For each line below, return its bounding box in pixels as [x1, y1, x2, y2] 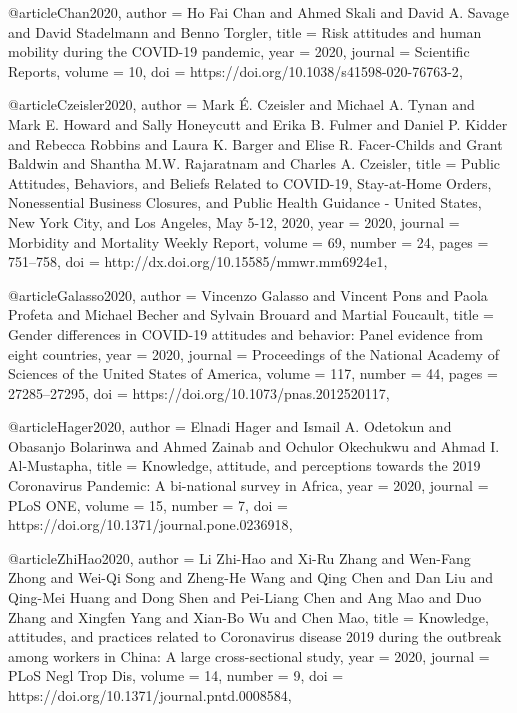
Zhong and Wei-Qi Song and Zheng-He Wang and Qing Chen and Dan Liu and [8, 567, 494, 588]
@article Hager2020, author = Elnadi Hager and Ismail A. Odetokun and [8, 416, 452, 437]
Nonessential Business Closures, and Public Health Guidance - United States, [8, 192, 482, 213]
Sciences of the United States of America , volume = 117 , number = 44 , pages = [8, 363, 498, 384]
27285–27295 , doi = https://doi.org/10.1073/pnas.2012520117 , [8, 382, 390, 403]
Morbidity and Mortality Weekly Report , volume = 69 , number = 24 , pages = [8, 231, 489, 252]
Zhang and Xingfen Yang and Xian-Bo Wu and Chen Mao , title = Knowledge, [8, 606, 489, 627]
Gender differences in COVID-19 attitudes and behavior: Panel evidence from [8, 323, 483, 344]
